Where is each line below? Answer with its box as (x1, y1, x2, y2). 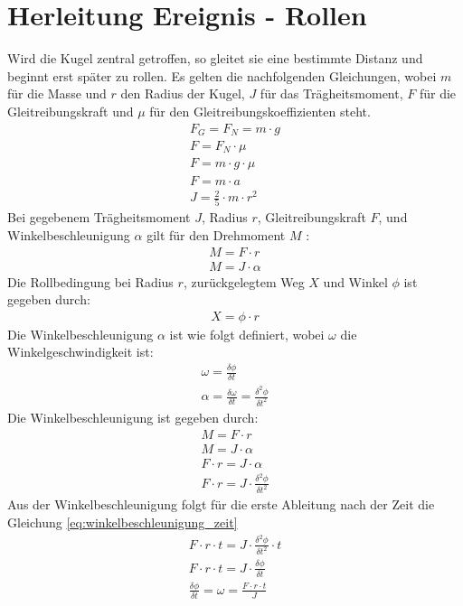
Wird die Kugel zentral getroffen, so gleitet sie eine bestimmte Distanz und (7, 49, 423, 68)
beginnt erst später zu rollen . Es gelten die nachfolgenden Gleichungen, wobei (7, 66, 437, 85)
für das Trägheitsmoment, (260, 84, 403, 103)
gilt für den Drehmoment (146, 225, 286, 244)
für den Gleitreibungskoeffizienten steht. (149, 101, 371, 120)
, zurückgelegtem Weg (183, 272, 305, 291)
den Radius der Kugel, (120, 84, 245, 103)
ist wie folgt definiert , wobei (169, 324, 325, 343)
